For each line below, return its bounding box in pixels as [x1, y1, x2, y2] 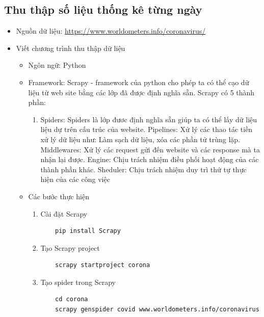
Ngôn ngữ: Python [28, 60, 86, 70]
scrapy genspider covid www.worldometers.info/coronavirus [55, 306, 259, 313]
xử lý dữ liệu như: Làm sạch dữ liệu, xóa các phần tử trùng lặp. [40, 134, 240, 144]
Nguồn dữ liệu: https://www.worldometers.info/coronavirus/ [16, 25, 206, 36]
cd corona [55, 296, 88, 303]
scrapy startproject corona [55, 261, 150, 269]
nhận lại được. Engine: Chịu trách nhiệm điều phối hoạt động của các [40, 154, 259, 165]
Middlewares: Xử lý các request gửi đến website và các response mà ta [40, 144, 260, 154]
